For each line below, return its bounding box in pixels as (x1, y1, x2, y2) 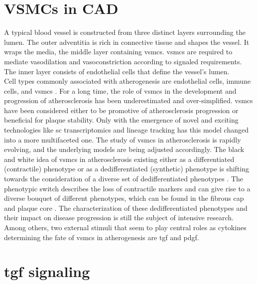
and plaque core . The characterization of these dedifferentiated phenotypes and (4, 202, 248, 213)
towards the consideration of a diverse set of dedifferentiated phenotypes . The (4, 173, 244, 184)
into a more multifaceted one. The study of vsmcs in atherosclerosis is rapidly (4, 134, 241, 144)
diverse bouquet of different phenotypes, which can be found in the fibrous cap (4, 193, 244, 203)
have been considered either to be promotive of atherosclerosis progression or (4, 105, 239, 115)
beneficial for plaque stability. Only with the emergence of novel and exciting (4, 115, 239, 125)
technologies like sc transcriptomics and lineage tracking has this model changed (4, 125, 249, 135)
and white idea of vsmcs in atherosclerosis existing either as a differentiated (4, 153, 235, 164)
